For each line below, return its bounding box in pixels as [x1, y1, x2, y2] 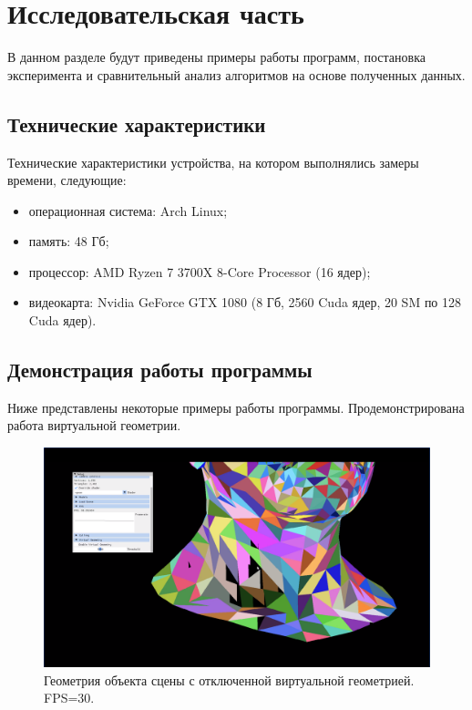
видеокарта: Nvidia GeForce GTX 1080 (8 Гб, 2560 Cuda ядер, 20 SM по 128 [28, 293, 462, 312]
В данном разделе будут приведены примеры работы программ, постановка [7, 47, 426, 67]
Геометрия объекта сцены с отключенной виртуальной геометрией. [44, 670, 415, 689]
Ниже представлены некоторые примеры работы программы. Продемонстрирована [7, 397, 465, 417]
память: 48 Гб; [28, 232, 109, 251]
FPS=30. [44, 688, 95, 707]
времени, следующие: [7, 170, 127, 190]
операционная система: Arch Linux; [28, 201, 228, 220]
